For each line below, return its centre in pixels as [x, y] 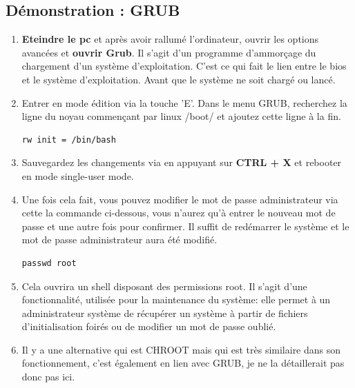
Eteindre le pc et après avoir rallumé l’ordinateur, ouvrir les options [170, 39]
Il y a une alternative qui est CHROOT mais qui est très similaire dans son [181, 349]
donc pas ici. [48, 377]
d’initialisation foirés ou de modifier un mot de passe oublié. [149, 326]
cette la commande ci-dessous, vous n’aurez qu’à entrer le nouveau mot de [179, 213]
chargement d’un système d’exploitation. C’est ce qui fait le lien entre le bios [184, 66]
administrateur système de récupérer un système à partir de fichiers [165, 313]
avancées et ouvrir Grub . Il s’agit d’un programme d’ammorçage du [169, 52]
